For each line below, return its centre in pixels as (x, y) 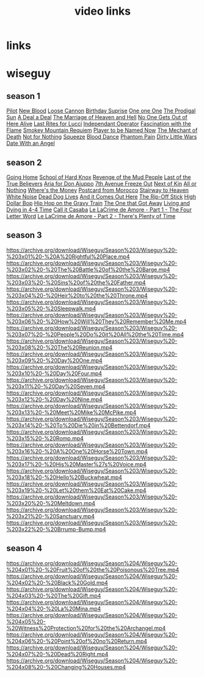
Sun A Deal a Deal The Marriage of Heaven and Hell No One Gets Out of (97, 117)
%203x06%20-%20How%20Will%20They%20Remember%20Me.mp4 (97, 321)
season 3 (24, 236)
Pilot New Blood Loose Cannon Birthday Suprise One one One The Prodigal (101, 111)
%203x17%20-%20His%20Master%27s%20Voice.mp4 (76, 464)
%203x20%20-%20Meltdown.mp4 (51, 503)
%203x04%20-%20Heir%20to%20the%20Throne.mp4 (77, 295)
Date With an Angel (31, 143)
